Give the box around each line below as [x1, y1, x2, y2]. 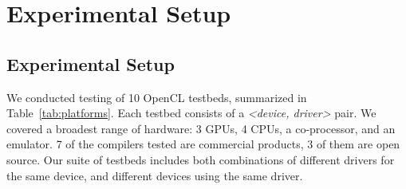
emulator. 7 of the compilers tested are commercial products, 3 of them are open [6, 136, 400, 152]
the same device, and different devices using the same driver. [6, 167, 303, 183]
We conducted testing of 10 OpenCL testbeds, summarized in [6, 89, 307, 105]
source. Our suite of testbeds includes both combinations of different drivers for [6, 151, 395, 167]
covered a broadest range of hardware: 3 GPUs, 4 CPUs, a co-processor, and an [6, 120, 396, 136]
